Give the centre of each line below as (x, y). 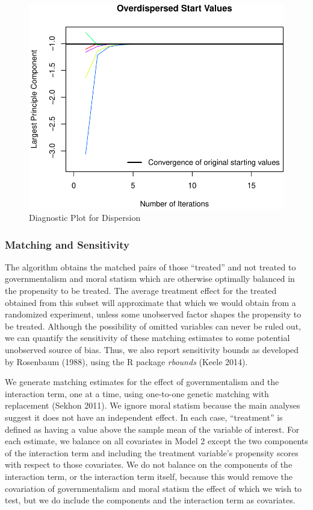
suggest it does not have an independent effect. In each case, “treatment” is (144, 417)
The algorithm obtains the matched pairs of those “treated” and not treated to (150, 266)
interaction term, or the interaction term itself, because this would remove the (149, 476)
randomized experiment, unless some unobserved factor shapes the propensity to (153, 314)
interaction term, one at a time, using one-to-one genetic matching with (137, 393)
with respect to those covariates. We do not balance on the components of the (149, 464)
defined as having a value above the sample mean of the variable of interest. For (152, 429)
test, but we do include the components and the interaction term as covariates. (150, 500)
